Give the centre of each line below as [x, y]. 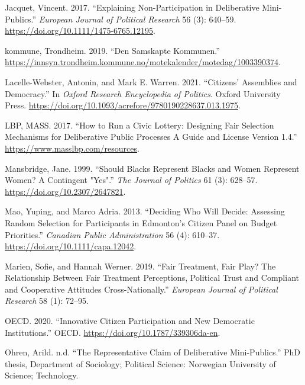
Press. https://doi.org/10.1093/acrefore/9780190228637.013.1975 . [123, 105]
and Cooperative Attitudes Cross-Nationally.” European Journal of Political [141, 289]
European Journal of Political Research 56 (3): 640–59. [137, 19]
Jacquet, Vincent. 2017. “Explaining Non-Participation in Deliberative [132, 7]
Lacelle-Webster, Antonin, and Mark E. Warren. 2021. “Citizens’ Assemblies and [151, 81]
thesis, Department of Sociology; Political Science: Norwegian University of [140, 363]
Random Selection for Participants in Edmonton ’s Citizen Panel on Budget [141, 222]
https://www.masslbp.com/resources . [72, 148]
